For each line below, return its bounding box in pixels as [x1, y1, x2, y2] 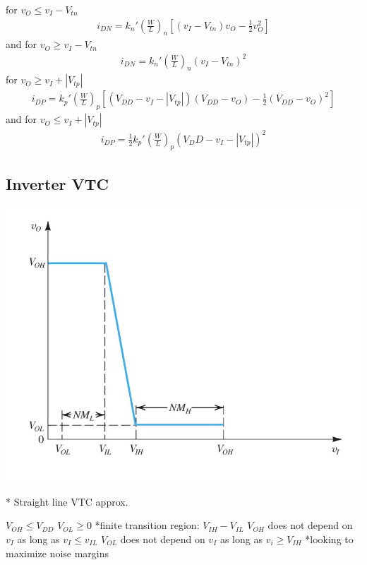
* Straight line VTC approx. [6, 494, 128, 509]
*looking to [305, 532, 354, 547]
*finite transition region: [95, 518, 200, 533]
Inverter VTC [6, 172, 109, 194]
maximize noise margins [6, 545, 109, 560]
